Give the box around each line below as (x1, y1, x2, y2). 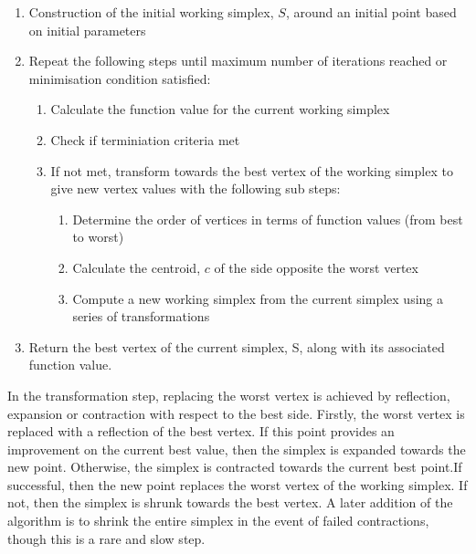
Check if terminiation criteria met (50, 130, 240, 149)
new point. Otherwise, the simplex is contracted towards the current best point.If (7, 457, 462, 476)
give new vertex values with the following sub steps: (50, 179, 341, 198)
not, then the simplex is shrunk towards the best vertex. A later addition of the (7, 493, 453, 512)
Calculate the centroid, (72, 257, 201, 277)
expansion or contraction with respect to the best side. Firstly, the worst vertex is (7, 403, 465, 423)
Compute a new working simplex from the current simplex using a (72, 288, 443, 308)
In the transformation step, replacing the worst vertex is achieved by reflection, (7, 385, 450, 404)
